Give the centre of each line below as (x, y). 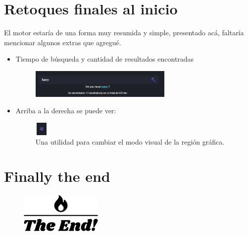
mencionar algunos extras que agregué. (63, 42)
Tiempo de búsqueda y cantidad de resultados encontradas (105, 59)
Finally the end (57, 176)
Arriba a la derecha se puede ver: (66, 111)
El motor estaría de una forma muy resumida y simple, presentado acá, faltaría (124, 33)
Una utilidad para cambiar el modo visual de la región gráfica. (130, 142)
